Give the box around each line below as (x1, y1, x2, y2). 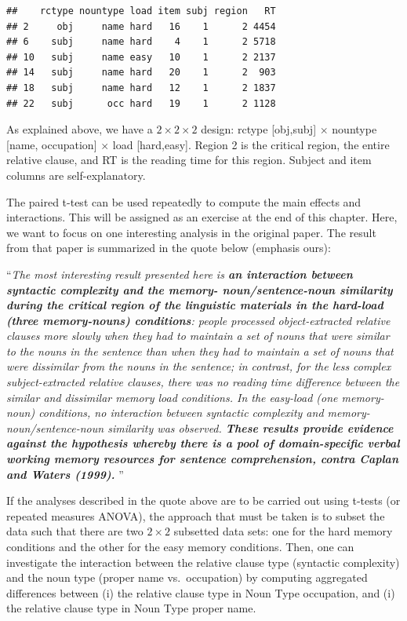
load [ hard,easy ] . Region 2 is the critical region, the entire (112, 136, 390, 152)
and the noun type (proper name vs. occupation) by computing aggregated (6, 569, 368, 586)
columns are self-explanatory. (6, 166, 146, 183)
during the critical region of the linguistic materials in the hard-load (6, 297, 383, 313)
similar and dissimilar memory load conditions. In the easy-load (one (6, 389, 338, 405)
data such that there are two (6, 523, 144, 539)
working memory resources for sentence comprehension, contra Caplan (6, 451, 398, 467)
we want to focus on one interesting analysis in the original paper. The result (6, 224, 376, 240)
